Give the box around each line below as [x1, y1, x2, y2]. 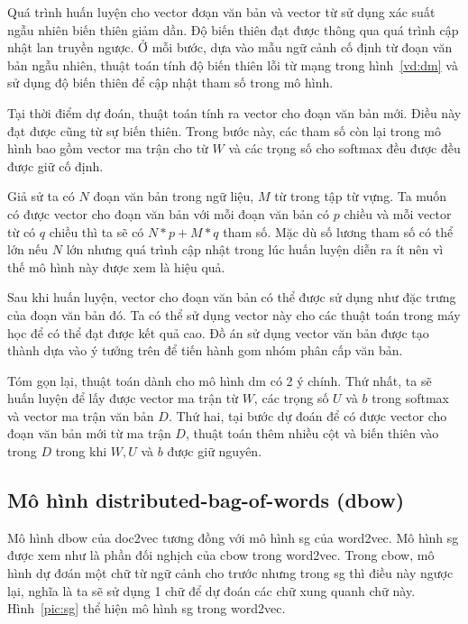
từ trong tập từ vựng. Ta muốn [274, 187, 447, 206]
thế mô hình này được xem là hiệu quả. [7, 257, 225, 276]
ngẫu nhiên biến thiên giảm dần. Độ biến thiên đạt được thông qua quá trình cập [7, 20, 459, 39]
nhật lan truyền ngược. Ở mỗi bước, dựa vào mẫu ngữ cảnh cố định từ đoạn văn [7, 38, 453, 57]
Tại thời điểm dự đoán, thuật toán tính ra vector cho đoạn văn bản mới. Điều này [7, 103, 462, 122]
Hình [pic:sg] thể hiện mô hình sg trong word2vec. [7, 599, 286, 618]
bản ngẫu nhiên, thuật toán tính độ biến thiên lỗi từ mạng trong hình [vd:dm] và [7, 55, 458, 74]
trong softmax [372, 389, 449, 408]
